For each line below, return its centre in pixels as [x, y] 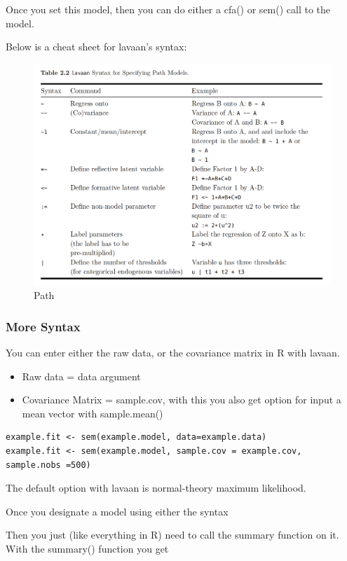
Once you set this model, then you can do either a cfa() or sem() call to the [168, 9]
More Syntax [43, 326]
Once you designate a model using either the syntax [117, 511]
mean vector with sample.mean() [93, 413]
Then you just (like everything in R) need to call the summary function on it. [172, 535]
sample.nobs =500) [48, 465]
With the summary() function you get [87, 548]
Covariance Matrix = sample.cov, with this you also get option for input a [182, 400]
